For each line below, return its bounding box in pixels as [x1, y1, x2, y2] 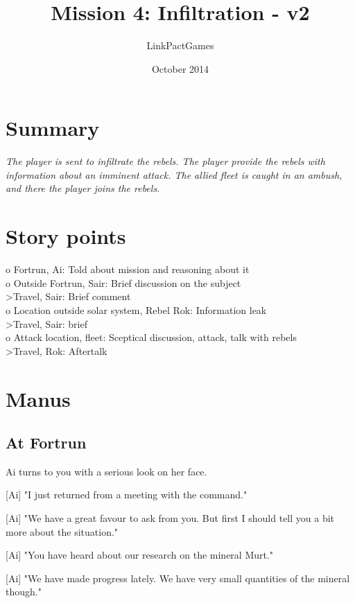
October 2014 [151, 61, 209, 76]
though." [6, 584, 42, 599]
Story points [6, 222, 126, 250]
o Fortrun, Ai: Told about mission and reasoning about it [6, 262, 250, 277]
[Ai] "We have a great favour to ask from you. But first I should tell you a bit [6, 511, 335, 525]
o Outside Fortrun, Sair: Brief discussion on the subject [6, 275, 241, 290]
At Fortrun [6, 432, 87, 453]
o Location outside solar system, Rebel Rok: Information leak [6, 302, 267, 317]
